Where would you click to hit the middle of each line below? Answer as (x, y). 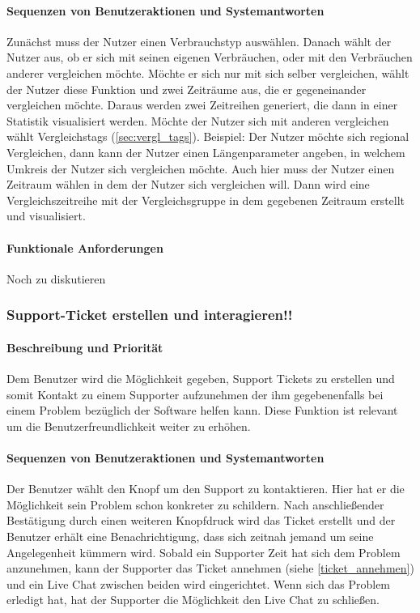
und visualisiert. (46, 216)
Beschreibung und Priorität (85, 347)
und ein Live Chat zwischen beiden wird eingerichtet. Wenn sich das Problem (199, 583)
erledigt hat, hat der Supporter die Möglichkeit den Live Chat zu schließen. (193, 600)
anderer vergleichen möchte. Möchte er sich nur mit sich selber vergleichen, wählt (208, 72)
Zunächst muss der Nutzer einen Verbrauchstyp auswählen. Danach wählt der (199, 41)
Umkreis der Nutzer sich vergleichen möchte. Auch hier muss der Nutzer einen (201, 168)
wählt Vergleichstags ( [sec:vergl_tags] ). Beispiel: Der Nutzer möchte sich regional (208, 136)
